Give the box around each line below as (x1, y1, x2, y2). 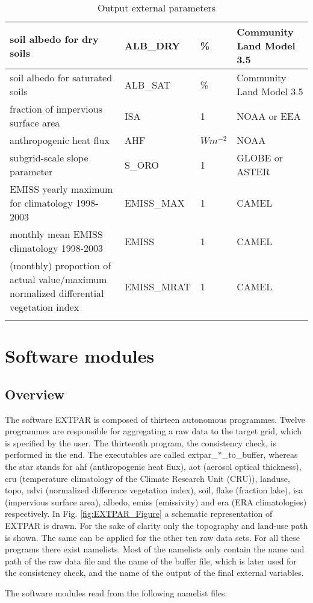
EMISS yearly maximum (10, 182, 113, 196)
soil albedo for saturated (10, 70, 113, 84)
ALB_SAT (124, 77, 171, 92)
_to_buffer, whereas (222, 448, 298, 461)
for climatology (10, 196, 73, 210)
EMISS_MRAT (124, 279, 191, 293)
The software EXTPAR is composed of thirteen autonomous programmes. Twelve (5, 413, 305, 425)
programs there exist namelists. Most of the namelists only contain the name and (5, 543, 305, 555)
